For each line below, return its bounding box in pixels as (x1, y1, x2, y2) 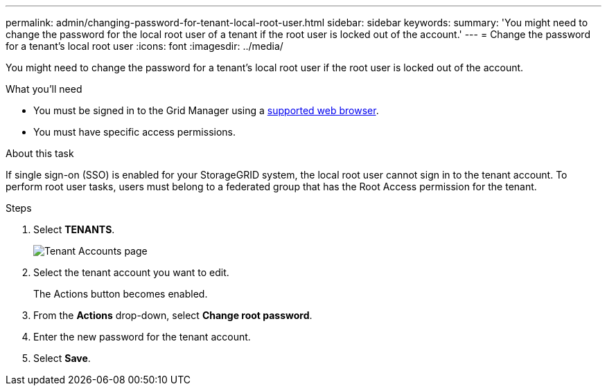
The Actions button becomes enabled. (33, 288, 208, 300)
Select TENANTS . (33, 224, 115, 235)
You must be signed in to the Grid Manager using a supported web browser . (33, 104, 379, 116)
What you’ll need (6, 83, 82, 95)
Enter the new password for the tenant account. (33, 331, 251, 343)
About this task (6, 147, 74, 159)
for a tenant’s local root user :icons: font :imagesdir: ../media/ (6, 40, 283, 52)
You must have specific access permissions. (33, 126, 236, 138)
